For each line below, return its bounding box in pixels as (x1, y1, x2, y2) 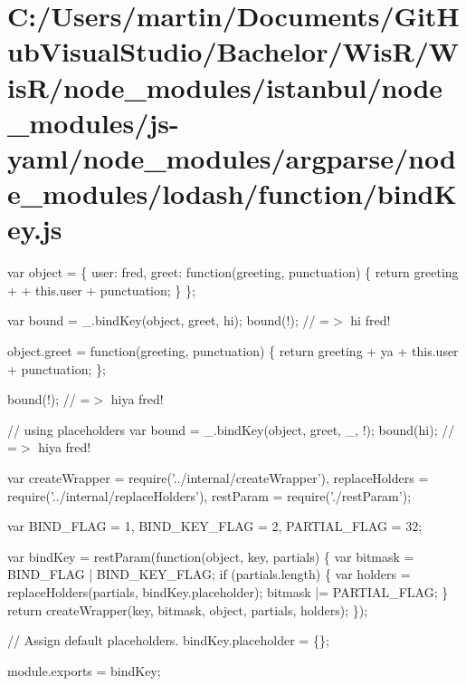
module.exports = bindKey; (7, 661, 161, 680)
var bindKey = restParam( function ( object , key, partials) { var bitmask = (7, 546, 414, 565)
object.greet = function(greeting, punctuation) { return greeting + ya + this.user (7, 342, 459, 361)
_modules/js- (7, 103, 179, 140)
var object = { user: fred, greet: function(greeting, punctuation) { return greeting (7, 263, 459, 282)
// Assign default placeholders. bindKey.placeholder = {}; (7, 631, 329, 650)
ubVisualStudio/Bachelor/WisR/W (7, 33, 460, 70)
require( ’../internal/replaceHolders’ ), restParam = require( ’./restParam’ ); (7, 486, 412, 505)
